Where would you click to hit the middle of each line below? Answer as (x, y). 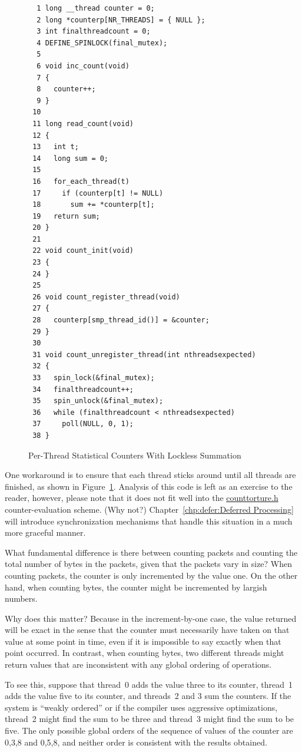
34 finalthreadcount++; (83, 389)
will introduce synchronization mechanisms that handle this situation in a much (149, 521)
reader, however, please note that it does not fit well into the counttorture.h (142, 498)
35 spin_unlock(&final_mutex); (98, 401)
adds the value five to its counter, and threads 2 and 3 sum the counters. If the (148, 696)
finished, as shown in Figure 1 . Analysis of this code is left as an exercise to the (149, 486)
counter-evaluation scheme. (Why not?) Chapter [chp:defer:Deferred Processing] (149, 509)
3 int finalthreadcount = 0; (94, 32)
